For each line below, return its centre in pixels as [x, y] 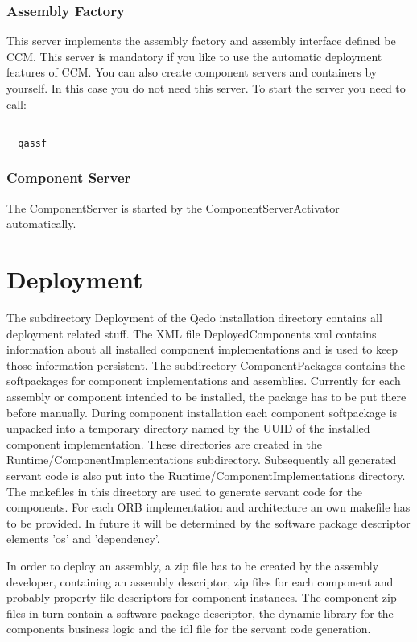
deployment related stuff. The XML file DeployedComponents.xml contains [192, 333]
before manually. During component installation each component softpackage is [202, 412]
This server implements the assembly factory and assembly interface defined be [201, 41]
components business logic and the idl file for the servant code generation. [189, 629]
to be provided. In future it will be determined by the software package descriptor [208, 522]
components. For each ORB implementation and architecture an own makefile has [208, 507]
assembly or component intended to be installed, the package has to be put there [206, 396]
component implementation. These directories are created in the [164, 443]
